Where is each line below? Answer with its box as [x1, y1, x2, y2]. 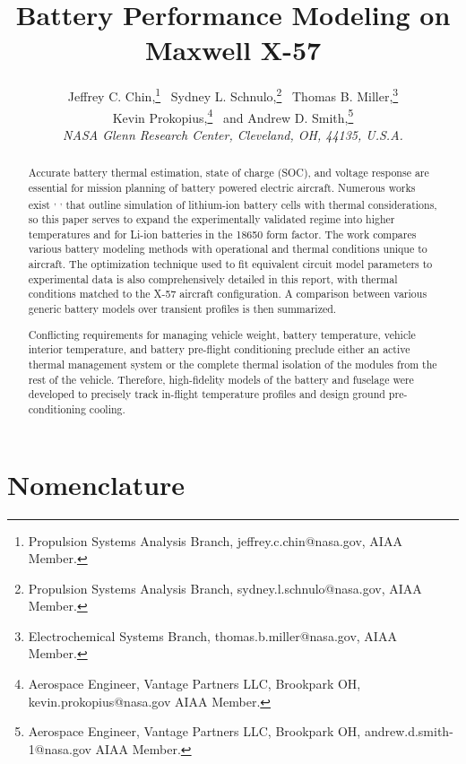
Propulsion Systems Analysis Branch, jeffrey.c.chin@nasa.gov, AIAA [28, 531, 402, 550]
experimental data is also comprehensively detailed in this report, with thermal [28, 271, 398, 286]
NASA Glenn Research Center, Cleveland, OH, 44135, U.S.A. [63, 125, 403, 143]
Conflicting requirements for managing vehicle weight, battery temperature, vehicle [28, 326, 416, 342]
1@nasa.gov [28, 739, 91, 758]
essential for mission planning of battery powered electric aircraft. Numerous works [28, 179, 416, 195]
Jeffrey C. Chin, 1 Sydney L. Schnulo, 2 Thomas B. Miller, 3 [67, 84, 399, 105]
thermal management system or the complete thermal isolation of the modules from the [28, 356, 437, 371]
